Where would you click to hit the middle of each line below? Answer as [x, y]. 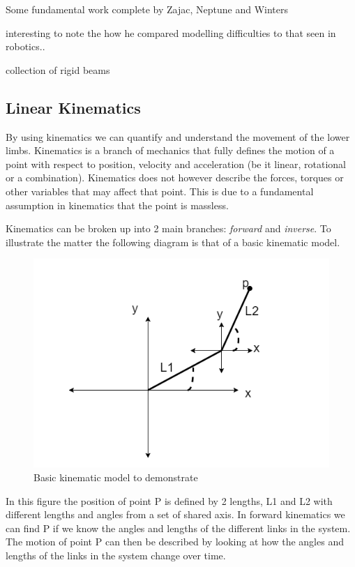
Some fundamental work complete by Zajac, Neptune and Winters [147, 9]
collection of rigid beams [58, 69]
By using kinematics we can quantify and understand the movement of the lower [178, 136]
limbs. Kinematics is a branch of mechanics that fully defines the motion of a [170, 150]
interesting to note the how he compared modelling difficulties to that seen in [171, 32]
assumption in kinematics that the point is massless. [117, 205]
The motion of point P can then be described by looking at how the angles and [175, 542]
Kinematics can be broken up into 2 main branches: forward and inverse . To [168, 228]
